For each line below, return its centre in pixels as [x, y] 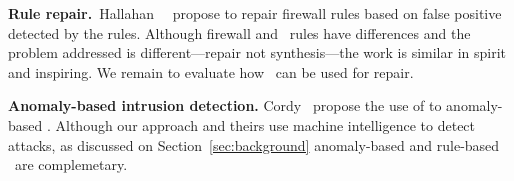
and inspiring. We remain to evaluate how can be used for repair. [211, 71]
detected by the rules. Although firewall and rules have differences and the [239, 32]
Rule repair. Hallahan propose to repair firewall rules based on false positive [255, 13]
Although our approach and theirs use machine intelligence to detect [265, 124]
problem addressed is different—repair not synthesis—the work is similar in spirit [257, 52]
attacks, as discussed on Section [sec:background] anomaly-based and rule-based [254, 144]
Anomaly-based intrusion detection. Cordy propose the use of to [225, 105]
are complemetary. [71, 164]
